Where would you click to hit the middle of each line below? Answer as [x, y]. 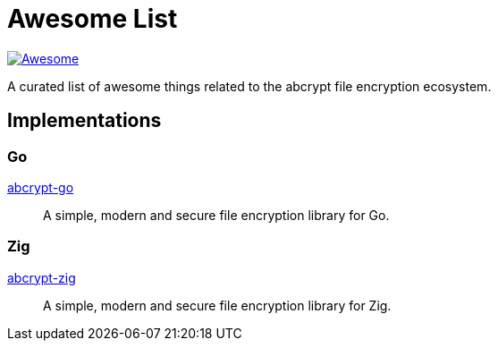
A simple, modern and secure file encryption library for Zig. [217, 305]
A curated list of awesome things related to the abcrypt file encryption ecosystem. [249, 86]
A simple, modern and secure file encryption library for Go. [216, 215]
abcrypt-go [41, 187]
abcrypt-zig [42, 277]
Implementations [84, 121]
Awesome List [93, 19]
